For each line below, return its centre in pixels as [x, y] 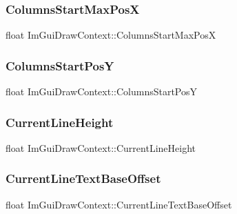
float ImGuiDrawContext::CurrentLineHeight [101, 147]
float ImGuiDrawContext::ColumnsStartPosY [102, 91]
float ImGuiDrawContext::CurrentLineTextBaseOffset [119, 204]
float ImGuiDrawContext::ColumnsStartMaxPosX [111, 35]
